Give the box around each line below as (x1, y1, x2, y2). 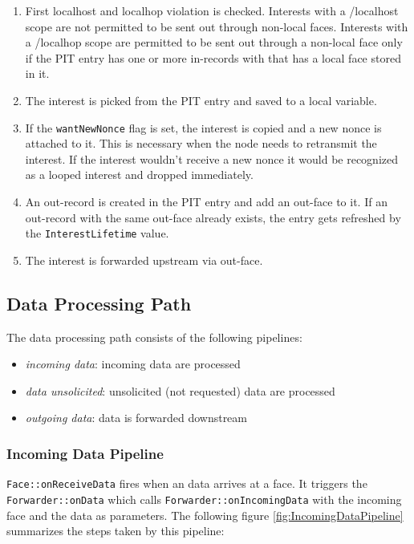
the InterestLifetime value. (25, 225, 169, 242)
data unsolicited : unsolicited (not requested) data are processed (25, 382, 335, 399)
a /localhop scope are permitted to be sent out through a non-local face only (25, 34, 403, 51)
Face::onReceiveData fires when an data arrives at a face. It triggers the (6, 475, 367, 492)
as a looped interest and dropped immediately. (25, 166, 254, 183)
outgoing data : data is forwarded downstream (25, 409, 248, 426)
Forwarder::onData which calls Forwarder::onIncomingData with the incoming (6, 490, 402, 507)
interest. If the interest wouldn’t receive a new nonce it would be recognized (25, 150, 399, 167)
